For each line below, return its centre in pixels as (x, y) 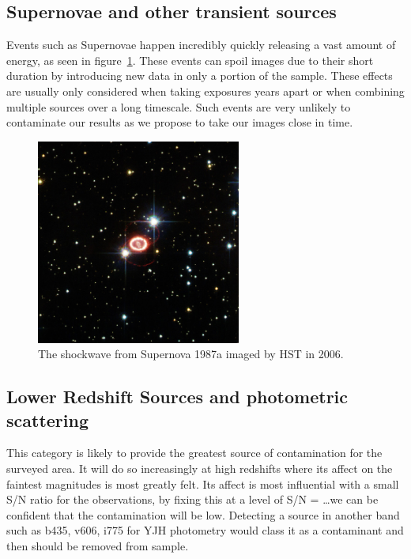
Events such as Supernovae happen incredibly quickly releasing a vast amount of (201, 45)
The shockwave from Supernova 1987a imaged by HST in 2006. (191, 354)
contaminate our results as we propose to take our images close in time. (180, 122)
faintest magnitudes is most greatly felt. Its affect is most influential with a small (203, 483)
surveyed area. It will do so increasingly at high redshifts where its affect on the (200, 468)
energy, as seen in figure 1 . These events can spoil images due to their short (190, 60)
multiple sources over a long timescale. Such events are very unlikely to (179, 106)
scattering (47, 419)
